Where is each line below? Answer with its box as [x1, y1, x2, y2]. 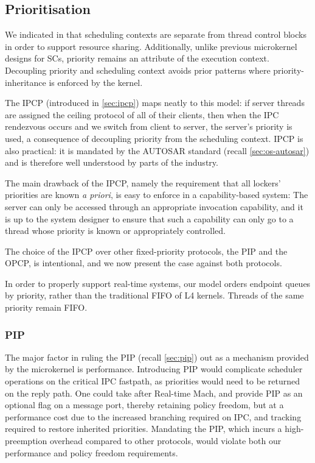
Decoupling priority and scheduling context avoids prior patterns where [5, 63, 271, 76]
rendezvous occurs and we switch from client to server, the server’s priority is [5, 120, 292, 133]
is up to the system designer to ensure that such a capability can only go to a [5, 212, 294, 225]
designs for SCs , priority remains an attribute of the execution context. [5, 52, 269, 65]
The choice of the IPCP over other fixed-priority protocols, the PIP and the [5, 244, 288, 257]
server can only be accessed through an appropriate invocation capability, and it [5, 200, 303, 213]
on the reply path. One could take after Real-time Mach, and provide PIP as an [5, 386, 303, 399]
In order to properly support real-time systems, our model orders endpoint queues [5, 277, 311, 289]
